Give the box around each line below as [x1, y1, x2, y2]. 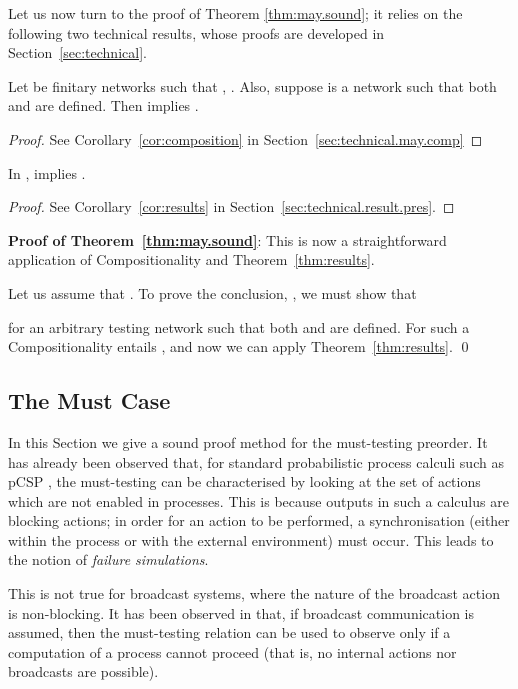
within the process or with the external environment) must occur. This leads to [8, 529, 494, 550]
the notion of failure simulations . [8, 549, 209, 570]
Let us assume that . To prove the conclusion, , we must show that [8, 282, 417, 303]
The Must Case [8, 385, 171, 416]
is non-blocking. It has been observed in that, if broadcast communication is [8, 602, 474, 623]
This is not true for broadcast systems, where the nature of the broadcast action [8, 583, 500, 604]
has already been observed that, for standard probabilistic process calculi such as [8, 451, 504, 472]
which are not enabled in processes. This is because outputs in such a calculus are [8, 490, 509, 511]
